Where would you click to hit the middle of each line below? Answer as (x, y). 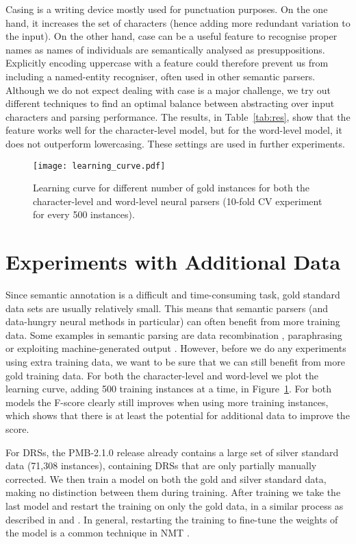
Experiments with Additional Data (173, 262)
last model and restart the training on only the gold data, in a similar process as (175, 506)
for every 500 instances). (84, 214)
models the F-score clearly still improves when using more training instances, (167, 402)
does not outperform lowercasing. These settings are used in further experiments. (175, 143)
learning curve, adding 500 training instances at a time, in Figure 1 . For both (169, 389)
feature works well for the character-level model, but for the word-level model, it (174, 130)
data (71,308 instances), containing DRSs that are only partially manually (161, 465)
